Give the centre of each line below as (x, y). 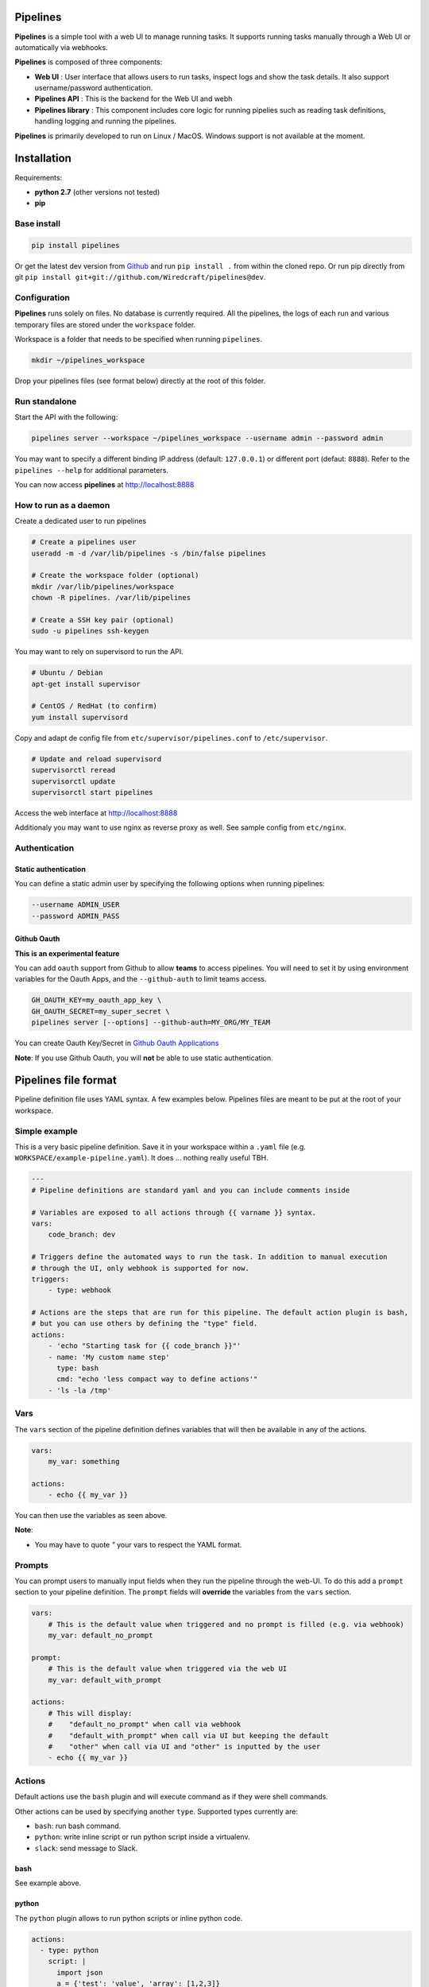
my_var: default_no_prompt (101, 1636)
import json (80, 1972)
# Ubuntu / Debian (67, 673)
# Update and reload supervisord (97, 759)
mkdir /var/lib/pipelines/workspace (103, 587)
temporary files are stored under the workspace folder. (105, 324)
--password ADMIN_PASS (75, 916)
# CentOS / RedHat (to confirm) (95, 706)
